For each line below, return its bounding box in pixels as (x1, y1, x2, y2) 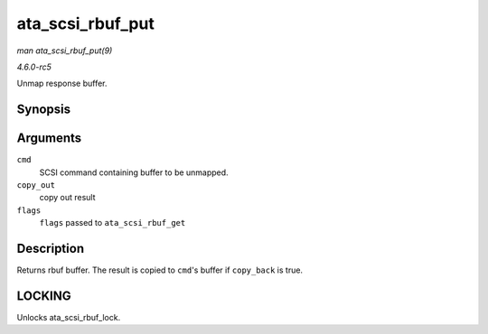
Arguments (16, 131, 82, 146)
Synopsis (16, 102, 71, 117)
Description (16, 241, 85, 256)
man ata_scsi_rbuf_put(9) (16, 45, 113, 56)
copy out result (39, 192, 96, 203)
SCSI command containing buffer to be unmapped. (39, 167, 230, 178)
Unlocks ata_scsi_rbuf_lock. (16, 312, 121, 323)
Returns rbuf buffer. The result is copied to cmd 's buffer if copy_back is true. (16, 264, 303, 275)
